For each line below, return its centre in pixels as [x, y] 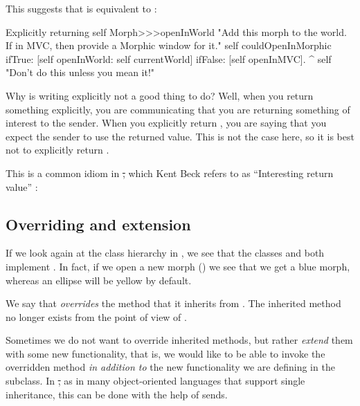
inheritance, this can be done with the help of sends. [117, 394]
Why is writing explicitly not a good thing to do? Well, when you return [160, 95]
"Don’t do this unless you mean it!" [80, 72]
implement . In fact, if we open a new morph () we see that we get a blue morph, [178, 266]
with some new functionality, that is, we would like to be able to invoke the [165, 353]
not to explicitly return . [57, 150]
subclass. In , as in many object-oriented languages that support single [155, 381]
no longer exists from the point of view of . [96, 316]
